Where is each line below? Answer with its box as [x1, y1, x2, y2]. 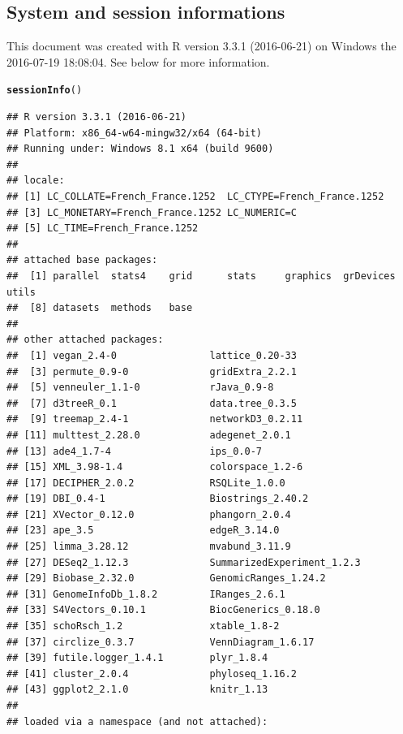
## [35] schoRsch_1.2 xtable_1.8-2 [6, 620, 280, 633]
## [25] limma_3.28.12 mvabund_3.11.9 [6, 541, 291, 553]
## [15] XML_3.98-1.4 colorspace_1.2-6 [6, 461, 303, 473]
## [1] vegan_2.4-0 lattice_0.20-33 [6, 349, 297, 361]
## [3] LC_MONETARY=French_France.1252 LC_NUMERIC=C [6, 206, 297, 218]
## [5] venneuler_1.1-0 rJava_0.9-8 [6, 382, 274, 394]
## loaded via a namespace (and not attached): [6, 715, 268, 728]
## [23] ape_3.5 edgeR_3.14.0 [6, 525, 280, 537]
